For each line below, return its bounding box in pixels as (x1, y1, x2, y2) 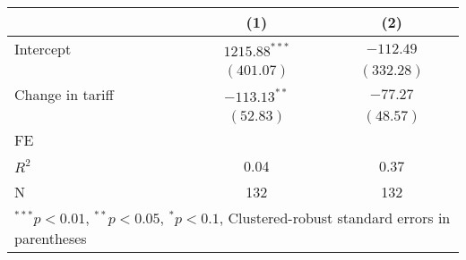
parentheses (14, 228, 87, 248)
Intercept (14, 38, 72, 59)
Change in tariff (14, 84, 114, 105)
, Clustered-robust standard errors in (219, 207, 451, 228)
